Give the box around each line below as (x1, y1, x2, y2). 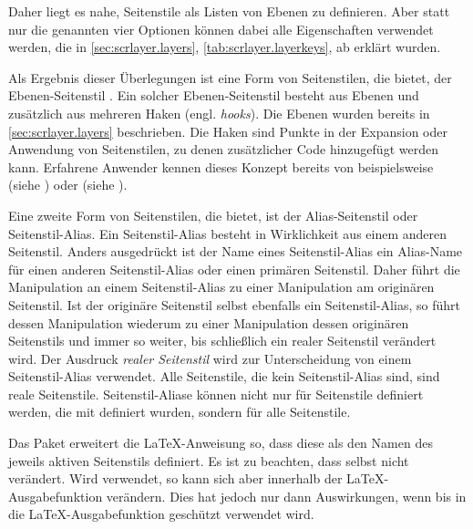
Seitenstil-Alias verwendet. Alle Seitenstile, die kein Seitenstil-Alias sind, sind (8, 367, 440, 386)
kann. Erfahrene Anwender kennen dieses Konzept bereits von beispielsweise (8, 157, 434, 176)
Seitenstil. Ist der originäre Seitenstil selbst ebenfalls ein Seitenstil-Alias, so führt (8, 295, 460, 314)
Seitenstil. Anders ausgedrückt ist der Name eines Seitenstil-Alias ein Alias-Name (8, 242, 463, 261)
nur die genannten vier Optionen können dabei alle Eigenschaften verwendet (8, 19, 434, 38)
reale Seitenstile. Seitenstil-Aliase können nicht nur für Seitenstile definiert (8, 384, 424, 403)
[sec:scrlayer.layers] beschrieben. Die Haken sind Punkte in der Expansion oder (8, 121, 447, 140)
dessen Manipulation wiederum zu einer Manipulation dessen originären (8, 313, 409, 332)
